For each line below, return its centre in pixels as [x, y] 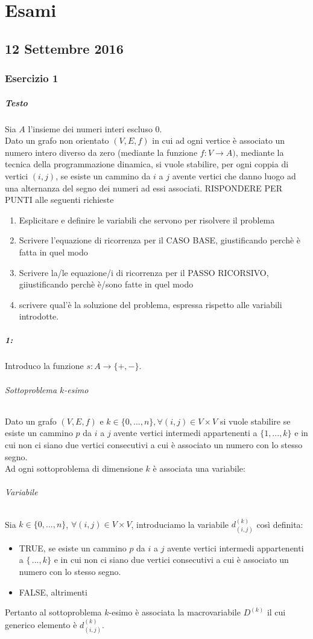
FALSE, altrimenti [53, 592]
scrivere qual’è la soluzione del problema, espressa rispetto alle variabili [150, 304]
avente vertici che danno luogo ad [234, 175]
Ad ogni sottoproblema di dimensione [74, 468]
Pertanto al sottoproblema [53, 612]
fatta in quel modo [53, 252]
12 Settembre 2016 [64, 48]
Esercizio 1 [32, 78]
